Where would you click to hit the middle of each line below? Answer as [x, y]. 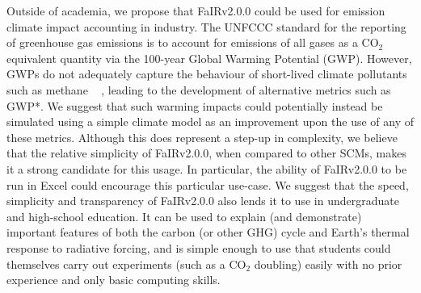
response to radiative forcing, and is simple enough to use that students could [199, 247]
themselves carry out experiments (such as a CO [126, 264]
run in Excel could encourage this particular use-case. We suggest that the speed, [208, 184]
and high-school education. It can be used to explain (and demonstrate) [184, 216]
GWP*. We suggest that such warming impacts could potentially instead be [195, 105]
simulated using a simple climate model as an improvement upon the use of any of [210, 121]
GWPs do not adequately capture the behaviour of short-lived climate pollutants [207, 74]
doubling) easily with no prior [328, 264]
